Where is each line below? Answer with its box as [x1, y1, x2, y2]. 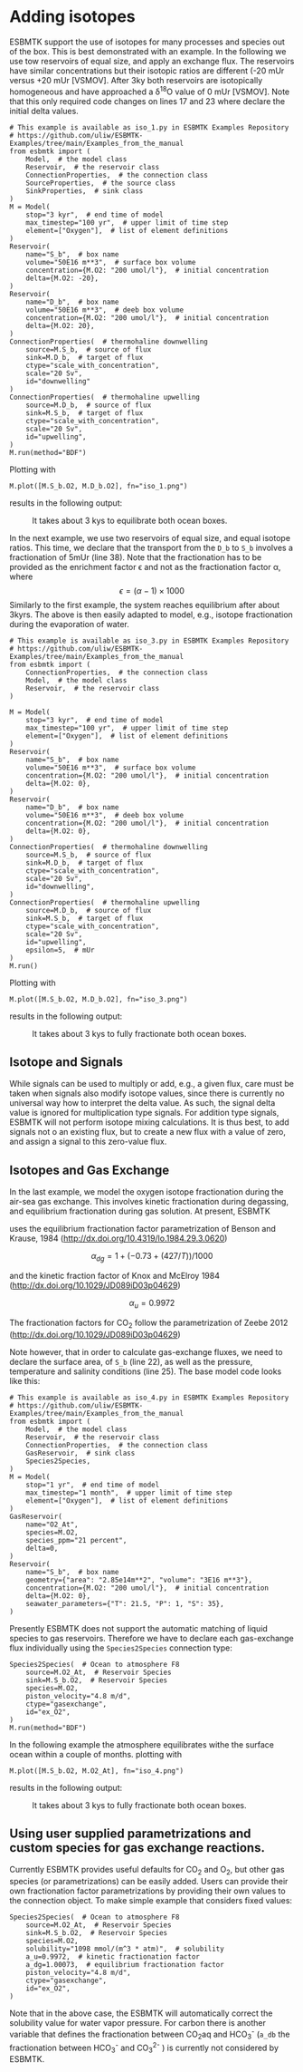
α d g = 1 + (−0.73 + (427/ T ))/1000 [90, 1251, 213, 1264]
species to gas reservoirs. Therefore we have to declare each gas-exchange [9, 1632, 294, 1643]
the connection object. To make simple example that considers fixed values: [9, 1895, 292, 1906]
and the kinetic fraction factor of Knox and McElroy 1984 [9, 1271, 220, 1282]
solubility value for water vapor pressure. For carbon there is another [9, 2018, 267, 2028]
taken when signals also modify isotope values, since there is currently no [9, 1088, 285, 1099]
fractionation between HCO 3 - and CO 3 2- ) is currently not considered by [9, 2040, 279, 2055]
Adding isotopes [9, 6, 136, 27]
